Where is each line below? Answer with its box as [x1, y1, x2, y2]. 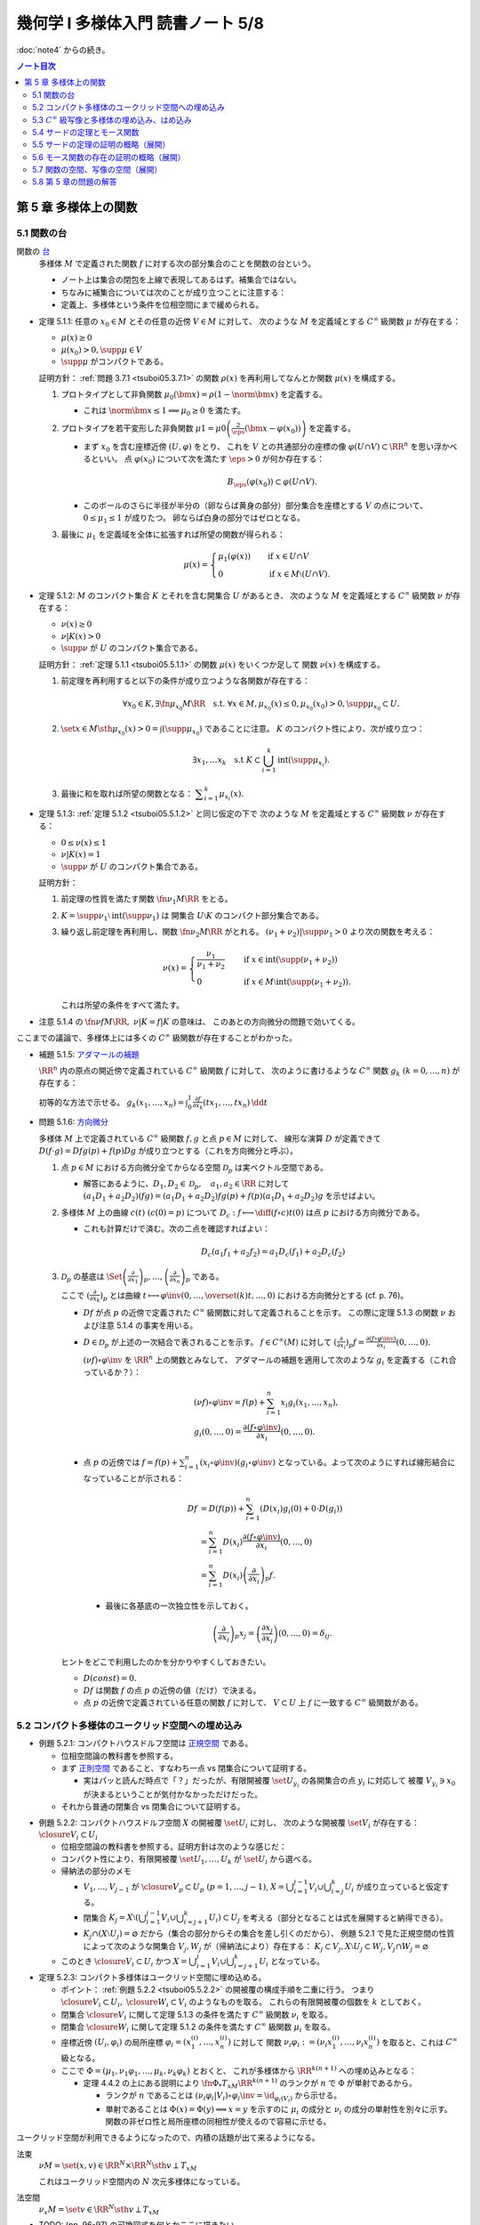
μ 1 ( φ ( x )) [218, 551, 251, 563]
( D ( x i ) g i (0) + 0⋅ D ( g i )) [259, 1503, 343, 1516]
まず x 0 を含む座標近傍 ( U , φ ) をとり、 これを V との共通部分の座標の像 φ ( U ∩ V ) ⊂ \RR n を [83, 441, 419, 454]
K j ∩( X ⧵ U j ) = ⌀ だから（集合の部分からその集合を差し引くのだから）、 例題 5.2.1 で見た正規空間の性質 [83, 1928, 455, 1941]
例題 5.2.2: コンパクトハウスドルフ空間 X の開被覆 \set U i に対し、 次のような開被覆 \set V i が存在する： [38, 1817, 420, 1831]
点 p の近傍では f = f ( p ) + [83, 1456, 179, 1468]
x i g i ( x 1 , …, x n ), [280, 1397, 339, 1410]
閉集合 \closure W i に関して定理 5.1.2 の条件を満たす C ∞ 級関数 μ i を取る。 [60, 2020, 336, 2035]
